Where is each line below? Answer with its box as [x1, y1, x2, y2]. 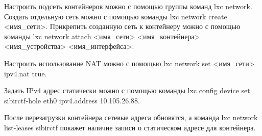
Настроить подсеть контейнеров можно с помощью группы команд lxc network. [4, 1, 252, 11]
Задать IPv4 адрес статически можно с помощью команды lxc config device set [4, 85, 250, 96]
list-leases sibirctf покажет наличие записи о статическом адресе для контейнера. [4, 122, 256, 132]
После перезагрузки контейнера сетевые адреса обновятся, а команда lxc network [4, 112, 258, 123]
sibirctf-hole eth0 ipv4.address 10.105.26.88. [4, 95, 140, 105]
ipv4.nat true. [4, 68, 47, 78]
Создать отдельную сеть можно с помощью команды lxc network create [4, 11, 227, 21]
